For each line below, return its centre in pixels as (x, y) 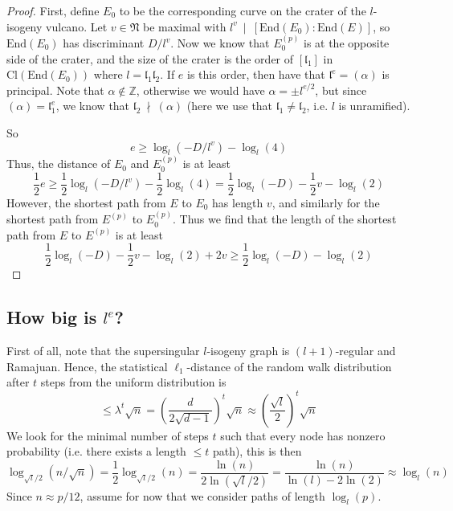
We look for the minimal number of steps (108, 435)
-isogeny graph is (248, 351)
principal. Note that (55, 90)
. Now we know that (220, 43)
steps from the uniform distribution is (133, 382)
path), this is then (257, 451)
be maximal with (184, 26)
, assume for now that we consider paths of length (202, 495)
